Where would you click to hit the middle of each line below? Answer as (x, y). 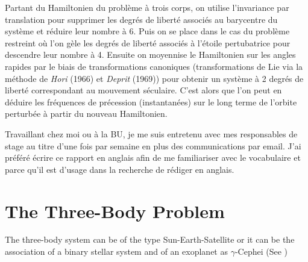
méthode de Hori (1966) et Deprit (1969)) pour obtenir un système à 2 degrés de (154, 78)
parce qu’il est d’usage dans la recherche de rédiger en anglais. (120, 169)
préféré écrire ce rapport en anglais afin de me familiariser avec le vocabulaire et (153, 158)
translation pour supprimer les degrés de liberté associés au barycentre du (141, 19)
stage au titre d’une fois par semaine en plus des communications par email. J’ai (153, 145)
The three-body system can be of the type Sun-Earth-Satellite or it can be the (150, 239)
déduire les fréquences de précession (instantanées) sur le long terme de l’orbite (151, 101)
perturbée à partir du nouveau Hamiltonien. (86, 114)
